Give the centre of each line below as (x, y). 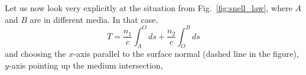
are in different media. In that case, (94, 19)
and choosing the (35, 54)
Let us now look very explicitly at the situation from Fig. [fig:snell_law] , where (149, 8)
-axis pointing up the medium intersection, (86, 65)
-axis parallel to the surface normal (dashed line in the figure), (186, 54)
